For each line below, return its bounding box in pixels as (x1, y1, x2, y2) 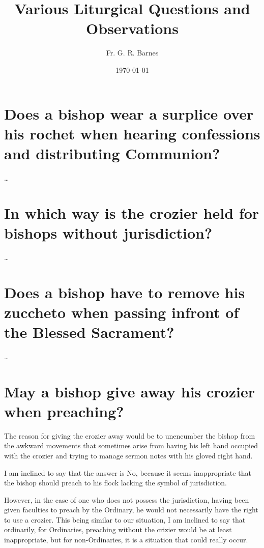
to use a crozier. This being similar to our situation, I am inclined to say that (4, 514, 246, 525)
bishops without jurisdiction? (4, 222, 213, 243)
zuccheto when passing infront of (4, 301, 239, 322)
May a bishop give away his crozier (4, 381, 255, 401)
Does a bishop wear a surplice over (4, 103, 254, 124)
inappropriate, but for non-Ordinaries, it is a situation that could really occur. (4, 534, 248, 545)
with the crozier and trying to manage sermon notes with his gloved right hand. (4, 450, 253, 460)
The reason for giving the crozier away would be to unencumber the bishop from (4, 430, 255, 441)
